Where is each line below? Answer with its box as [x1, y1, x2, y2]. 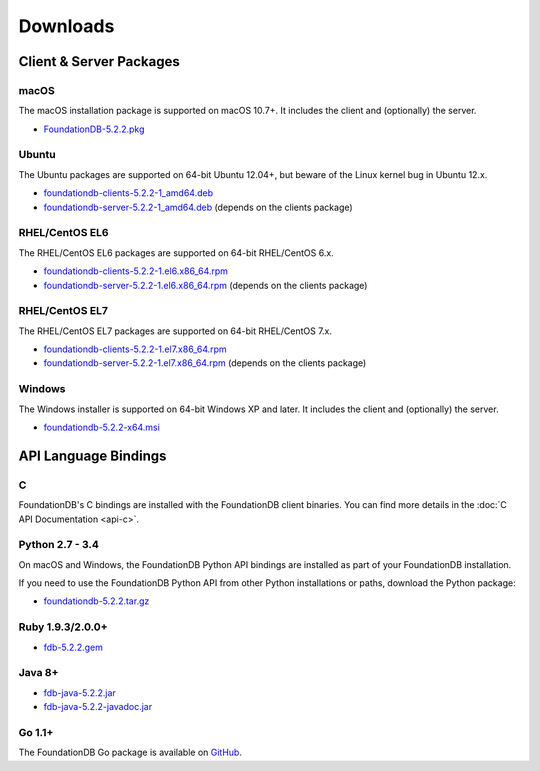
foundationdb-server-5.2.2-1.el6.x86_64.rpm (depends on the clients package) [43, 279, 368, 291]
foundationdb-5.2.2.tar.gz [43, 595, 150, 607]
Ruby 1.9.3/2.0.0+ [18, 620, 109, 634]
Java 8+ [18, 666, 59, 680]
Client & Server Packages [18, 53, 180, 70]
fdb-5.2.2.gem [43, 641, 104, 653]
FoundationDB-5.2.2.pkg [43, 123, 145, 135]
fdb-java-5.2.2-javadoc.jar [43, 701, 153, 713]
